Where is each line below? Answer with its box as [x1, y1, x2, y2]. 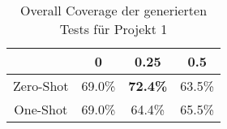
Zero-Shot [13, 76, 69, 95]
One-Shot [14, 100, 68, 118]
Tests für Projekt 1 [59, 19, 168, 38]
